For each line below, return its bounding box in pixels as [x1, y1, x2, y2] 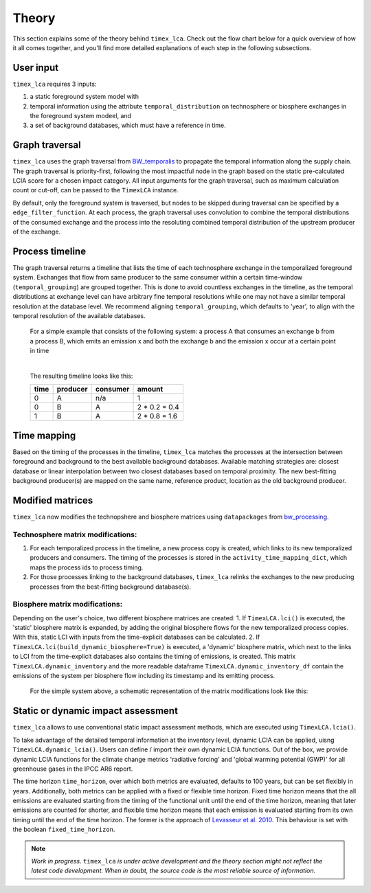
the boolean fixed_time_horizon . [12, 825, 115, 834]
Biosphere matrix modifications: [12, 600, 123, 609]
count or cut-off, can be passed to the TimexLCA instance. [12, 186, 179, 194]
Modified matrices [12, 495, 93, 506]
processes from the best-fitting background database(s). [30, 583, 192, 591]
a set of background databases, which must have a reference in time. [30, 121, 226, 130]
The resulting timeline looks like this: [30, 372, 133, 380]
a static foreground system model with [30, 93, 139, 101]
